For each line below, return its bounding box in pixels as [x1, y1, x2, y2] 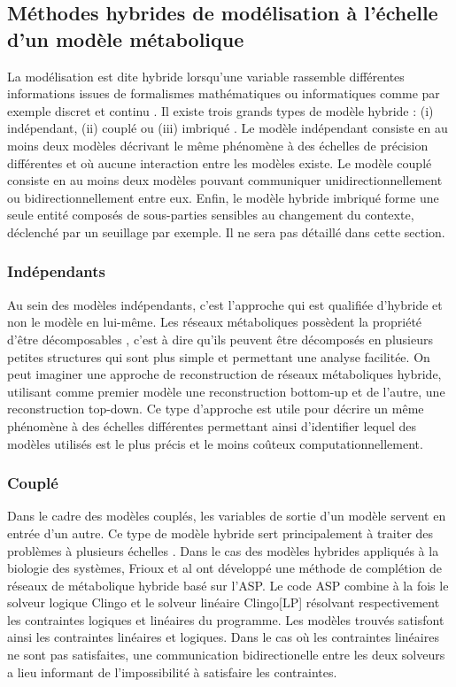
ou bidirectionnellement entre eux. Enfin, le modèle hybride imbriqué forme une [7, 188, 439, 206]
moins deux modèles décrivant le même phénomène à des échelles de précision [7, 135, 429, 154]
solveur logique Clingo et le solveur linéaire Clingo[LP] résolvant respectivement [7, 593, 440, 612]
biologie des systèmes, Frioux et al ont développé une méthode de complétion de [7, 559, 442, 577]
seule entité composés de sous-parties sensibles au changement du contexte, [7, 205, 414, 224]
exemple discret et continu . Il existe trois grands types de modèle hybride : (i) [7, 101, 434, 120]
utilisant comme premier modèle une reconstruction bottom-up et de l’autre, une [7, 382, 445, 400]
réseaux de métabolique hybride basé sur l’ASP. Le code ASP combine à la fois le [7, 575, 449, 594]
